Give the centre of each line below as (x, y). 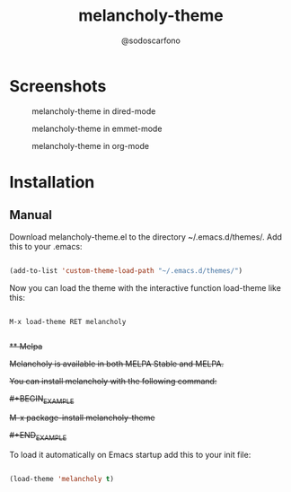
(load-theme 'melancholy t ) (62, 479)
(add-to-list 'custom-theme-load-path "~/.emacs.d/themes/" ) (126, 270)
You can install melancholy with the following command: (113, 381)
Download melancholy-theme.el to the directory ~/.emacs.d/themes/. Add (146, 237)
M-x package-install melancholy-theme (82, 417)
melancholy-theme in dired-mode (94, 111)
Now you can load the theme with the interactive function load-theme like (145, 287)
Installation (52, 182)
